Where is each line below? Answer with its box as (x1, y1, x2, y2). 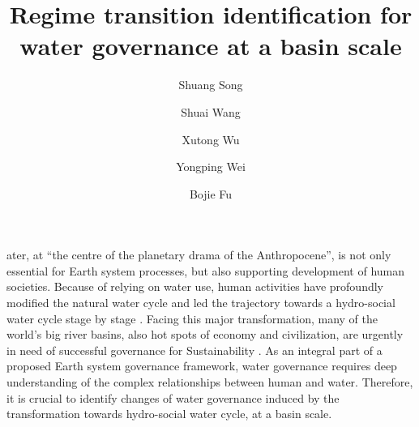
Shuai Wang (181, 103, 241, 120)
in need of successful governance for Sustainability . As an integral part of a (6, 341, 383, 358)
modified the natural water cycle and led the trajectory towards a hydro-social (6, 294, 395, 311)
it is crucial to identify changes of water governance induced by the (6, 389, 340, 406)
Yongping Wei (176, 158, 246, 175)
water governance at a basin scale (19, 29, 402, 62)
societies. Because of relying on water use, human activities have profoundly (6, 278, 384, 295)
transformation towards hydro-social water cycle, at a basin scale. (6, 405, 332, 422)
